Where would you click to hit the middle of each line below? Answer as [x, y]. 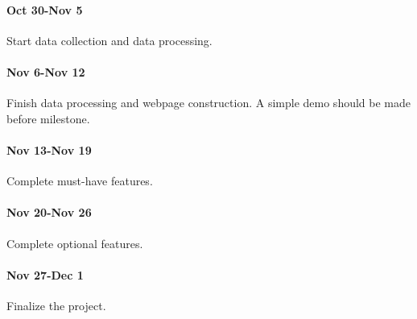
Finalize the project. [56, 305]
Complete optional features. [75, 243]
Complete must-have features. [80, 181]
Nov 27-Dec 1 [45, 274]
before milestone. [48, 118]
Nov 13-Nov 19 [49, 149]
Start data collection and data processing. [109, 40]
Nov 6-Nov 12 [46, 71]
